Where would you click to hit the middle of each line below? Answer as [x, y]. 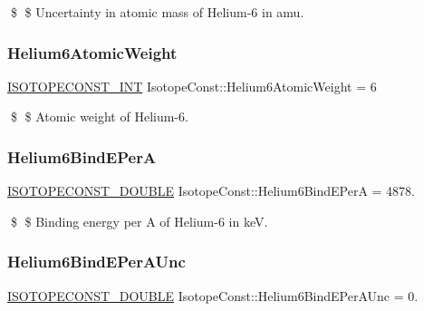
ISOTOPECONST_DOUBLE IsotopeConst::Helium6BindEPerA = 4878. [211, 191]
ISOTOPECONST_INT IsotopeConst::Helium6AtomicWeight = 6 [192, 86]
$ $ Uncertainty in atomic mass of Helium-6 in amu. [157, 12]
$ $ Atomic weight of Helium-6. [99, 117]
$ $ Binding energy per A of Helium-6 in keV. [139, 221]
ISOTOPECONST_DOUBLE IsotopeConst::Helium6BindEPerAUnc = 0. [213, 295]
